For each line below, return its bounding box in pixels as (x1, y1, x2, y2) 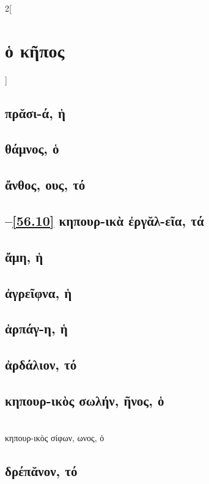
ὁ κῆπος (5, 37, 65, 62)
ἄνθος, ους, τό (5, 175, 86, 194)
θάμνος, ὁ (5, 139, 59, 158)
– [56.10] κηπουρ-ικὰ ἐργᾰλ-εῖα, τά (5, 211, 204, 230)
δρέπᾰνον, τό (5, 461, 78, 480)
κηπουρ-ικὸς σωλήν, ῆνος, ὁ (5, 390, 164, 409)
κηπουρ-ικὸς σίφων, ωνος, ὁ (5, 431, 105, 444)
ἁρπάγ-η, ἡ (5, 319, 68, 338)
